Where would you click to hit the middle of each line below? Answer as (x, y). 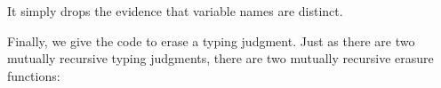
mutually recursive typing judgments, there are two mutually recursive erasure (220, 58)
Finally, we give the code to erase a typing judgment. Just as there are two (211, 40)
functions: (34, 75)
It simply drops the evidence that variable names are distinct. (175, 11)
